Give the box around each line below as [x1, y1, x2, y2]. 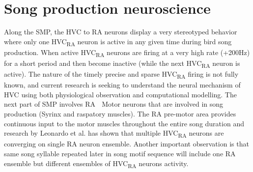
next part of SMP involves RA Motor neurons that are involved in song [4, 99, 224, 109]
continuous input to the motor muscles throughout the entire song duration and [4, 118, 244, 128]
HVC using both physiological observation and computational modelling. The [4, 89, 237, 99]
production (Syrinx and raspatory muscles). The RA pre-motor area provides [4, 109, 236, 118]
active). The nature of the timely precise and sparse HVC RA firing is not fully [4, 69, 239, 80]
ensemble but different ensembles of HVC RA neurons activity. [4, 158, 189, 170]
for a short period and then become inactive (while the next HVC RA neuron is [4, 57, 240, 69]
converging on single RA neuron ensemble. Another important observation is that [4, 139, 249, 149]
